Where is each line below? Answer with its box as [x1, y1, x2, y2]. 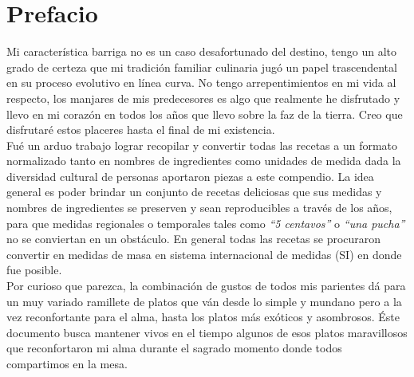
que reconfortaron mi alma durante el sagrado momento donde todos [6, 340, 342, 356]
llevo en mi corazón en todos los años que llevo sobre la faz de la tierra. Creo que [6, 105, 403, 122]
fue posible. [6, 261, 62, 278]
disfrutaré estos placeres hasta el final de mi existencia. [6, 121, 275, 138]
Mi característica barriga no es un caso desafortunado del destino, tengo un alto [6, 43, 397, 60]
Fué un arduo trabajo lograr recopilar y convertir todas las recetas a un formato [6, 136, 398, 153]
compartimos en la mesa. [6, 355, 128, 371]
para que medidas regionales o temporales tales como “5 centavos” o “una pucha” [6, 214, 405, 231]
